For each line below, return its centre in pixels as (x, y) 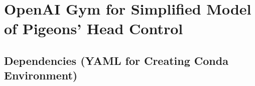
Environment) (41, 75)
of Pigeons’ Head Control (94, 28)
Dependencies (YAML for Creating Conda (116, 60)
